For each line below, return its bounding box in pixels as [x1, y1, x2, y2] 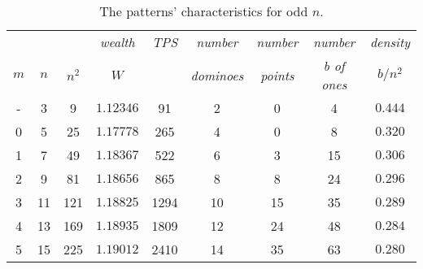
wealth [99, 33, 135, 51]
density [369, 33, 410, 51]
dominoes [190, 65, 244, 85]
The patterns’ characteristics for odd [99, 2, 308, 20]
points [260, 65, 294, 85]
